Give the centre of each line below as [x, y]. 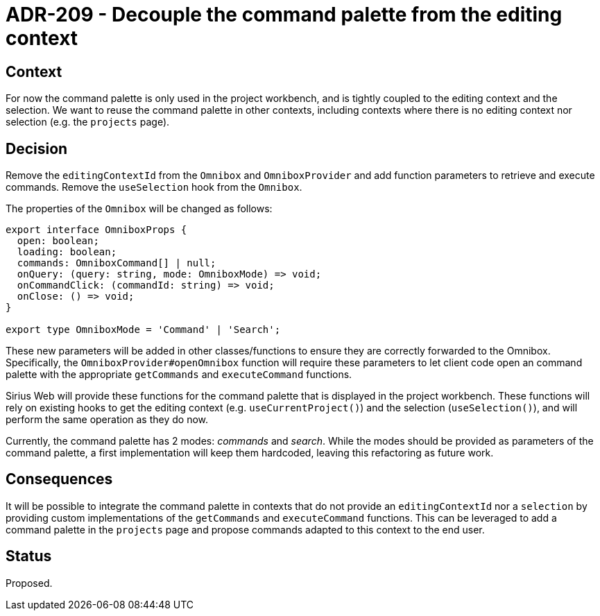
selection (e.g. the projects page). [88, 122]
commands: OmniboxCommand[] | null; [117, 263]
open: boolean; [58, 241]
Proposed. [29, 583]
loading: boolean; [67, 252]
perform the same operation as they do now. [107, 420]
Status [29, 556]
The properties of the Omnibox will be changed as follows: [139, 209]
